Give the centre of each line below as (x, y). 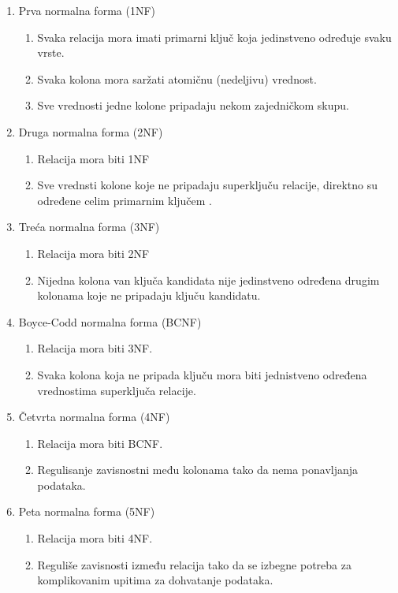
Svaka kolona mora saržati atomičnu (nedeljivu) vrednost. (177, 78)
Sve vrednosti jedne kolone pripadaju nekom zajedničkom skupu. (193, 105)
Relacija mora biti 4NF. (95, 538)
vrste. (51, 52)
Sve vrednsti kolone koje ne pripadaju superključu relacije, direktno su (207, 185)
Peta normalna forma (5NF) (87, 511)
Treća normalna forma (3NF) (89, 227)
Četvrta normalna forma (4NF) (94, 417)
